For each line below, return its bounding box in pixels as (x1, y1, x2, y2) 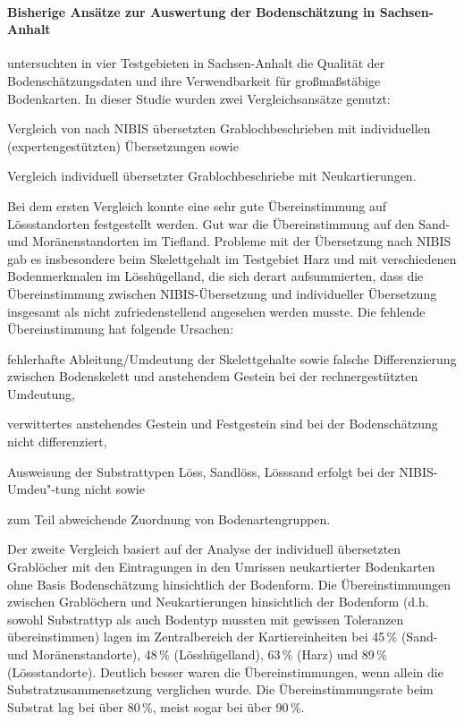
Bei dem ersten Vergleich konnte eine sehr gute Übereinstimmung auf (7, 196, 387, 215)
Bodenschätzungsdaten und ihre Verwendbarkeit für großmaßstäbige (7, 71, 381, 89)
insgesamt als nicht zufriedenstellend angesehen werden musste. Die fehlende (7, 302, 426, 320)
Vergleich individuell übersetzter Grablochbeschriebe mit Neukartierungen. (7, 166, 417, 185)
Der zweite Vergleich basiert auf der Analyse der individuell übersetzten (7, 539, 401, 558)
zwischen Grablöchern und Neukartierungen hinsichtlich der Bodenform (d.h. (7, 592, 429, 611)
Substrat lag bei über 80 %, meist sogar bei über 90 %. (7, 697, 305, 716)
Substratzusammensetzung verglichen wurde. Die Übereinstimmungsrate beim (7, 680, 434, 699)
